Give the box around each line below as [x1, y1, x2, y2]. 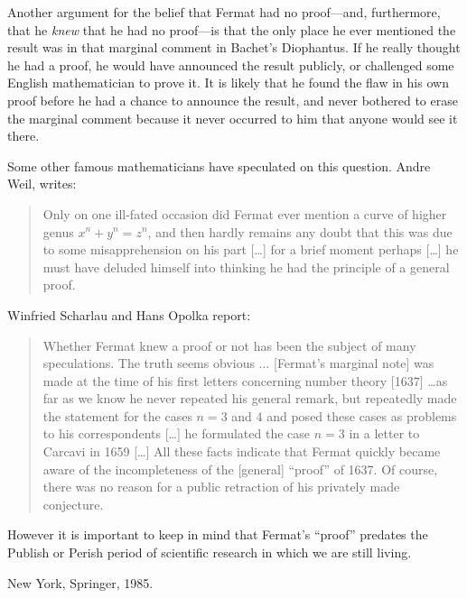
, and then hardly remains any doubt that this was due [147, 222, 453, 241]
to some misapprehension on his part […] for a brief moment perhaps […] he [42, 240, 459, 259]
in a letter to [349, 424, 420, 443]
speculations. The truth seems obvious [42, 354, 255, 373]
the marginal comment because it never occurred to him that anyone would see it [7, 108, 458, 127]
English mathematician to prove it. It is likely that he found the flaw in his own [7, 73, 449, 92]
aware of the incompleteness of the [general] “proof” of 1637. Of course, [42, 459, 438, 478]
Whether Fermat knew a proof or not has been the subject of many [42, 336, 416, 354]
